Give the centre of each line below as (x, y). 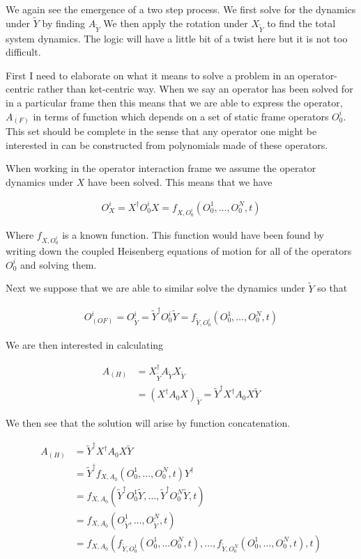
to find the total (301, 23)
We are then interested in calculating (85, 345)
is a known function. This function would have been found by (193, 235)
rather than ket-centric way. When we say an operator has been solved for (195, 89)
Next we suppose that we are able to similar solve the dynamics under (155, 288)
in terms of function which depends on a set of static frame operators (181, 116)
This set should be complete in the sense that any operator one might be (161, 131)
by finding (63, 23)
